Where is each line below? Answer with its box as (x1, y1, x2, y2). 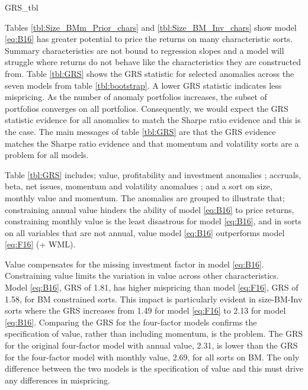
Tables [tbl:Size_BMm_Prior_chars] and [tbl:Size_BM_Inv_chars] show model (5, 21, 297, 33)
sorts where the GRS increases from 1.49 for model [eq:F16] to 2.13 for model (5, 304, 286, 317)
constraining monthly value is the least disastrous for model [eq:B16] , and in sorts (5, 215, 301, 227)
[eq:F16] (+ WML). (5, 238, 76, 250)
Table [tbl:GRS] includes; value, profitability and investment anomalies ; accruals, (5, 168, 301, 181)
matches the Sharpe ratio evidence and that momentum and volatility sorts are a (5, 137, 299, 149)
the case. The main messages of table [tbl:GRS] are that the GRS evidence (5, 125, 276, 137)
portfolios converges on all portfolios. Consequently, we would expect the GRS (5, 102, 288, 114)
